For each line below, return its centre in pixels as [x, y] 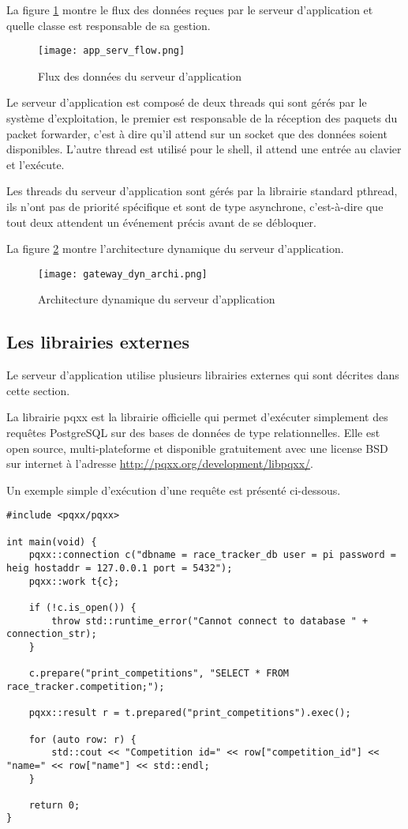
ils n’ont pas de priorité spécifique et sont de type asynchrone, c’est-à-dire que [195, 206]
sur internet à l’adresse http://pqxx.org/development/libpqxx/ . [160, 463]
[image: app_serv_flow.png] [112, 51]
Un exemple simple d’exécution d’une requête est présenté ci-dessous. [174, 490]
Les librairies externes [98, 342]
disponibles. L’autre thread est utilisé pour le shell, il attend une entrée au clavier [204, 149]
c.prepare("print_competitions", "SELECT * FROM [159, 674]
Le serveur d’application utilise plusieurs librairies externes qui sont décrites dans [203, 375]
